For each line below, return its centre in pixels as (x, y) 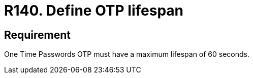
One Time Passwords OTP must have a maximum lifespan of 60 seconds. (127, 54)
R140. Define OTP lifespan (94, 11)
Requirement (38, 35)
